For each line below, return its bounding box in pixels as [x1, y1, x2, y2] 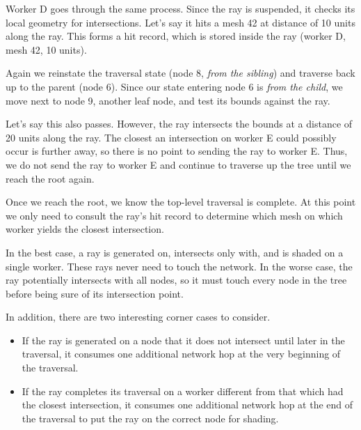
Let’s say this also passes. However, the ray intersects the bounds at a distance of [6, 116, 353, 131]
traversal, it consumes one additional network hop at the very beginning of [22, 346, 341, 361]
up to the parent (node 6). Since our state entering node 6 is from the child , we [6, 79, 343, 93]
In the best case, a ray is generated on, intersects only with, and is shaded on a [6, 245, 344, 259]
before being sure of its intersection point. [6, 286, 184, 300]
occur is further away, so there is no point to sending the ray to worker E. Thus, [6, 144, 348, 158]
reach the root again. [6, 171, 95, 185]
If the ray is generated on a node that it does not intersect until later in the [22, 332, 345, 347]
